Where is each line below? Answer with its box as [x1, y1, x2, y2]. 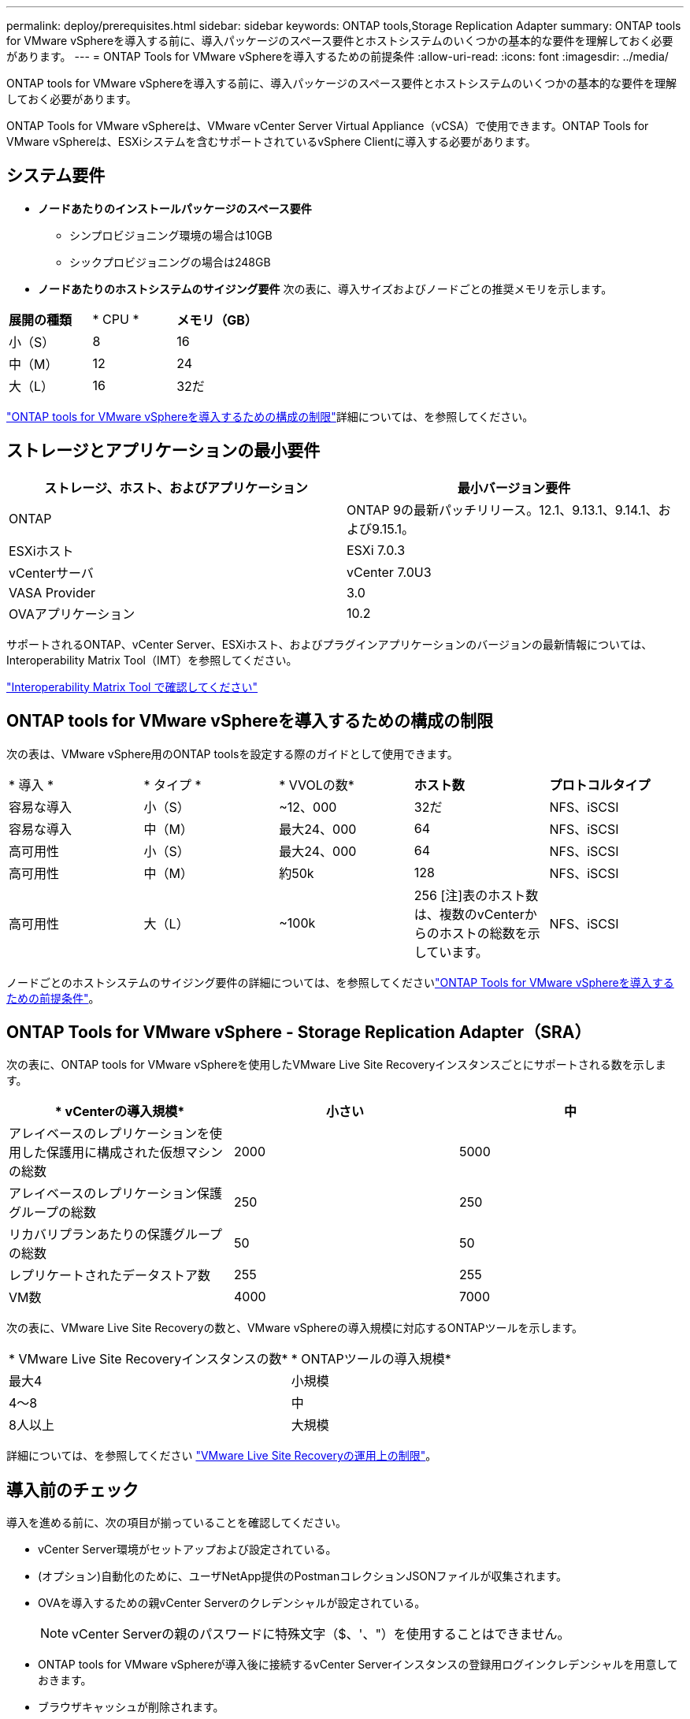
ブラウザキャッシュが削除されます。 [38, 1700, 224, 1714]
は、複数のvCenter [414, 906, 525, 922]
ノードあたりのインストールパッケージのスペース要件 [38, 201, 312, 215]
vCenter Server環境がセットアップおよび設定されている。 [38, 1542, 337, 1557]
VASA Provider [9, 584, 96, 601]
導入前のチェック [6, 1479, 139, 1500]
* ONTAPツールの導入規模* [291, 1351, 451, 1367]
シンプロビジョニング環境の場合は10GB [69, 228, 273, 242]
